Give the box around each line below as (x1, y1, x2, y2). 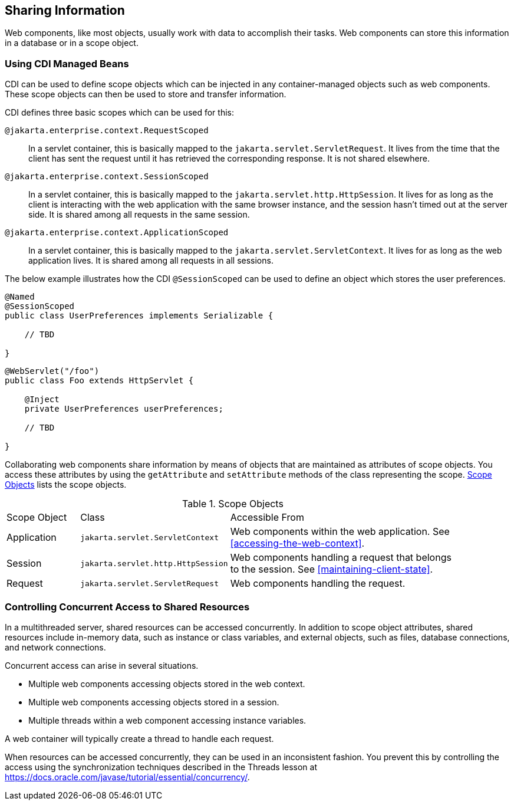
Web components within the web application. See (230, 525, 450, 538)
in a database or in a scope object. (5, 38, 139, 48)
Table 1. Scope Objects (182, 498, 284, 510)
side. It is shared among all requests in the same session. (28, 209, 250, 220)
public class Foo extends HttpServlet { (5, 376, 194, 386)
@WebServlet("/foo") (5, 366, 100, 376)
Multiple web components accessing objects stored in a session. (28, 696, 279, 707)
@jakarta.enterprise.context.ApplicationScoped (5, 228, 229, 238)
